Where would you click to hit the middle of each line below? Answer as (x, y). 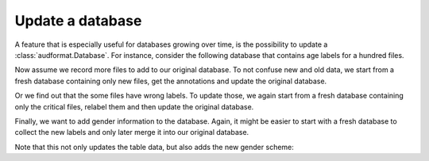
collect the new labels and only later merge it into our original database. (132, 132)
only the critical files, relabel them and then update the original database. (134, 106)
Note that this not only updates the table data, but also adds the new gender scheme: (154, 147)
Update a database (78, 21)
